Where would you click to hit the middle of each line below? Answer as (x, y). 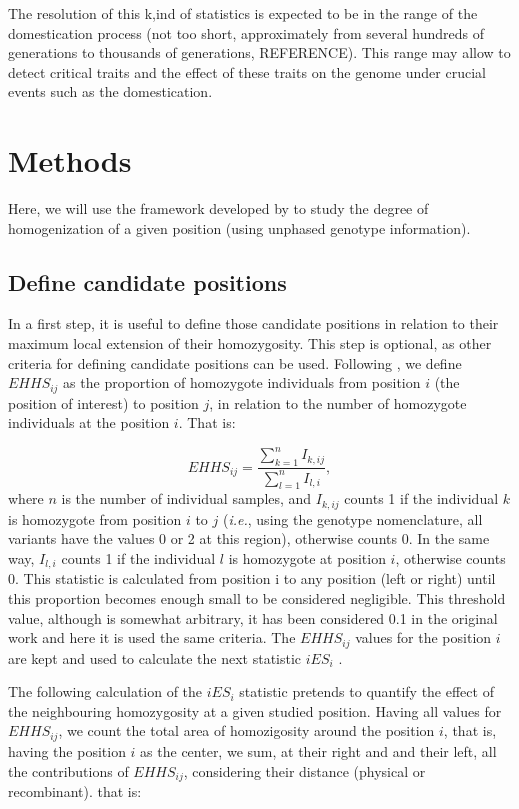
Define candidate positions (147, 281)
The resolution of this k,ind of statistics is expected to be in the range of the (243, 13)
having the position (67, 750)
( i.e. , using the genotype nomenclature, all (352, 518)
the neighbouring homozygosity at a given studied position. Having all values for (255, 710)
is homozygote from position (95, 518)
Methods (70, 160)
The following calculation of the (105, 691)
